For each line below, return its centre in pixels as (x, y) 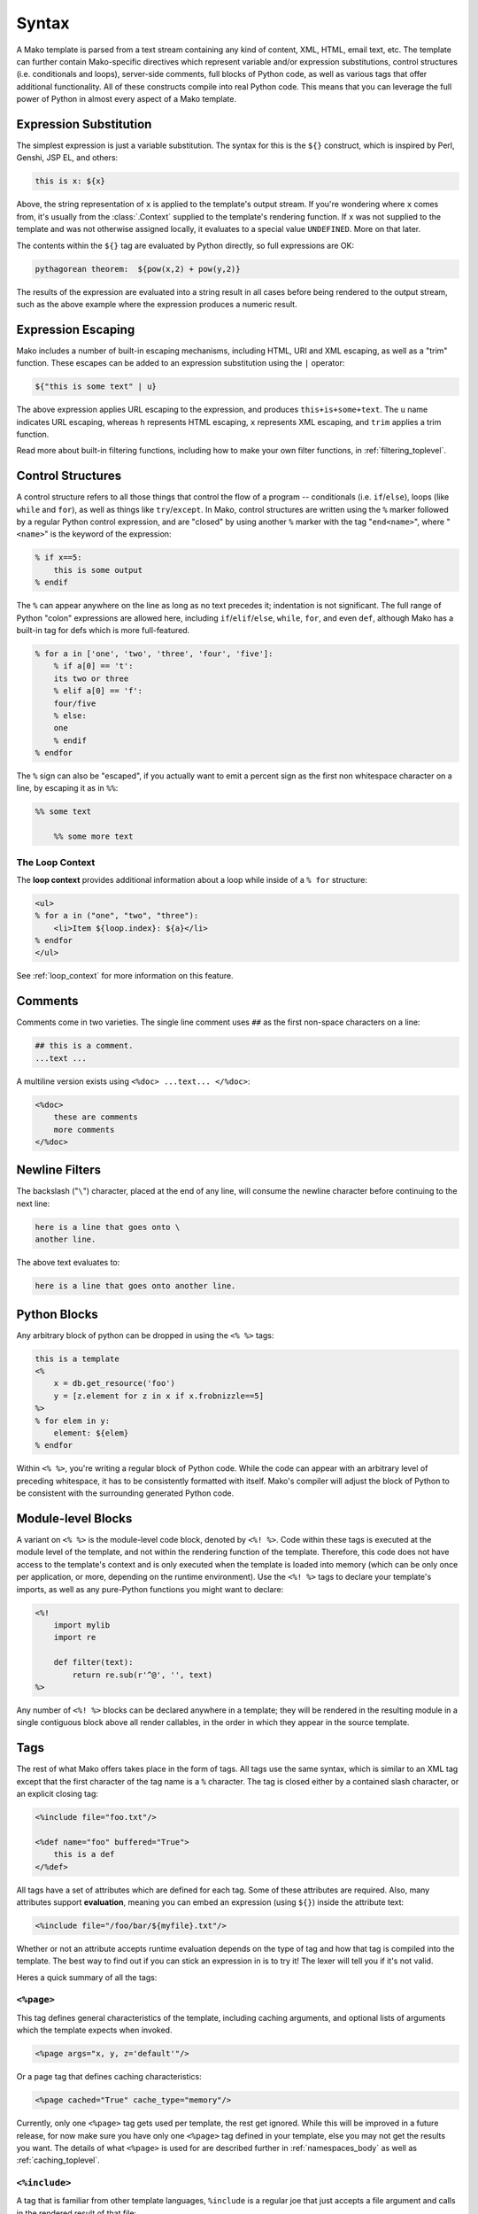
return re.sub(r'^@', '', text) (142, 1675)
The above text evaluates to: (68, 1263)
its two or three (91, 678)
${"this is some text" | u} (96, 387)
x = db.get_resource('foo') (115, 1383)
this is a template (77, 1359)
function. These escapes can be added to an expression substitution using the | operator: (181, 363)
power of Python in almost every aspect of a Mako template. (126, 99)
